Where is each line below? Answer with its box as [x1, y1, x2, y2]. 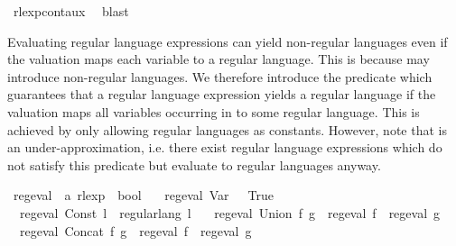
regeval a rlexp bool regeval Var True [13, 186, 274, 205]
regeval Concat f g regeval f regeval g [19, 221, 252, 240]
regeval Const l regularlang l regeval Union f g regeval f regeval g [19, 203, 441, 222]
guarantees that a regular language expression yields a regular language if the [7, 85, 436, 104]
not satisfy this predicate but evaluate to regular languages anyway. [7, 155, 381, 174]
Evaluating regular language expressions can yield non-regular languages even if [7, 32, 448, 50]
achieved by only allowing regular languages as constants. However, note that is [7, 120, 447, 139]
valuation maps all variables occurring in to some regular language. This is [7, 102, 420, 121]
